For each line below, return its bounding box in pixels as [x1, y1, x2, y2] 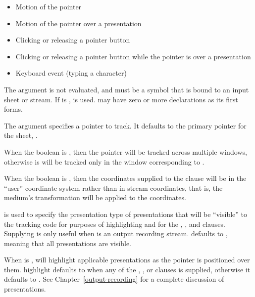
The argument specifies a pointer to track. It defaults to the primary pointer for [4, 120, 247, 130]
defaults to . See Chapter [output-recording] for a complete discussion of [4, 274, 224, 284]
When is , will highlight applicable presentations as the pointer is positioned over [4, 255, 250, 265]
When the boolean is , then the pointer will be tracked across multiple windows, [4, 146, 247, 157]
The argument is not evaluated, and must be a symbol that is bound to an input [4, 84, 249, 94]
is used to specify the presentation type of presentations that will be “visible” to [4, 209, 247, 219]
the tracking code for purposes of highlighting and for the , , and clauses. [4, 218, 225, 229]
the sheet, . [4, 130, 38, 140]
